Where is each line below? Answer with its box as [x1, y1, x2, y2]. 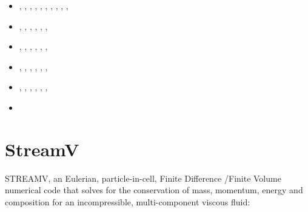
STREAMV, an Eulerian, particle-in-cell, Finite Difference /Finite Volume [5, 171, 281, 184]
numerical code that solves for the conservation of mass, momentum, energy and [5, 184, 303, 196]
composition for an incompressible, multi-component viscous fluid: [5, 195, 250, 208]
